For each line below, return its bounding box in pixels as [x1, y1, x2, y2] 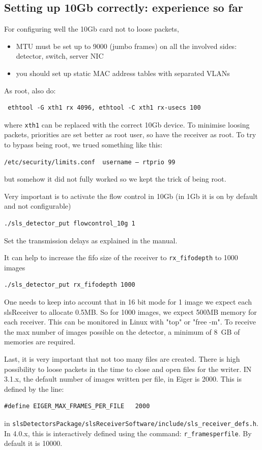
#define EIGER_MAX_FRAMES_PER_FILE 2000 [4, 403, 150, 410]
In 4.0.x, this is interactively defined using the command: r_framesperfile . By [4, 428, 252, 438]
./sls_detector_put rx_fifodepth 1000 [4, 281, 135, 289]
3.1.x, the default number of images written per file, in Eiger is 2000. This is [4, 373, 242, 384]
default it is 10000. [4, 438, 63, 448]
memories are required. [4, 336, 75, 347]
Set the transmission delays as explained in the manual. [4, 235, 178, 245]
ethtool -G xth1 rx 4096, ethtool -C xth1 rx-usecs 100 [8, 104, 201, 112]
